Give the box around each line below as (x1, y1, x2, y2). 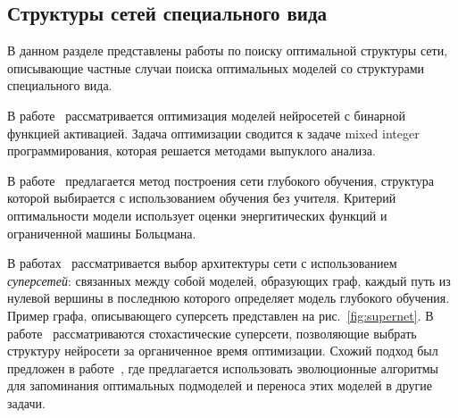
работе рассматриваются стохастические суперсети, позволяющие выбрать (7, 323, 417, 342)
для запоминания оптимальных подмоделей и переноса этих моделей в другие (7, 376, 432, 395)
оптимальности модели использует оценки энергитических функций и (7, 205, 387, 224)
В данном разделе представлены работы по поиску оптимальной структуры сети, (7, 41, 448, 60)
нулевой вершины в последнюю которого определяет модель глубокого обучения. (7, 288, 450, 307)
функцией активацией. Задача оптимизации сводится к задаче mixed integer (7, 123, 420, 142)
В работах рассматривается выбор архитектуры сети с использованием (7, 254, 397, 272)
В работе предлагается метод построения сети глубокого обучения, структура (7, 171, 434, 189)
